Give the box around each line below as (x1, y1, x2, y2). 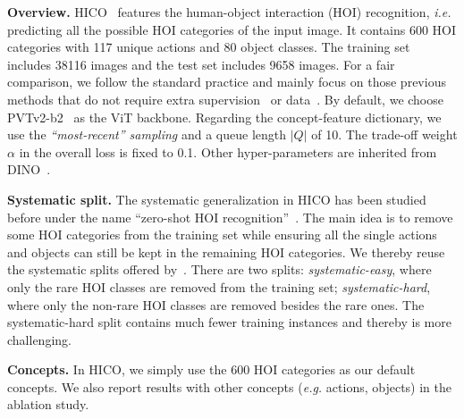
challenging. (7, 330, 72, 348)
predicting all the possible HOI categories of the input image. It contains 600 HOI (7, 20, 457, 38)
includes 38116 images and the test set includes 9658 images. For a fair (7, 54, 395, 73)
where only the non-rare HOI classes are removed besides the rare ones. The (7, 295, 425, 314)
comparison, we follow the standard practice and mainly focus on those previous (7, 72, 446, 91)
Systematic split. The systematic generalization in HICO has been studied (7, 189, 426, 208)
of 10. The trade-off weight (311, 125, 458, 144)
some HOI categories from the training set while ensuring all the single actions (7, 225, 437, 244)
